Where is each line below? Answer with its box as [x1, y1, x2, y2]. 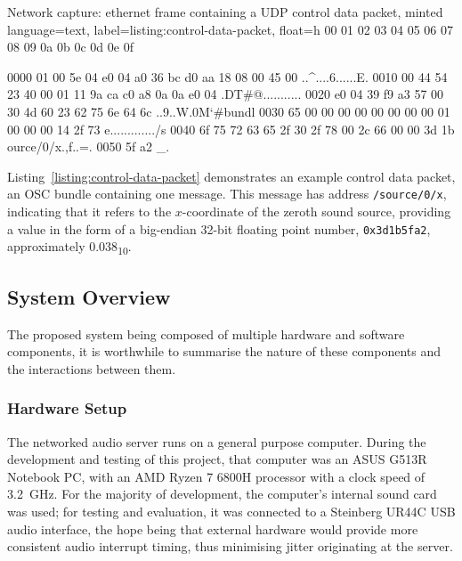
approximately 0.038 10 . [7, 237, 132, 258]
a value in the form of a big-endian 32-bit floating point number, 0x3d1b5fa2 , [7, 219, 431, 238]
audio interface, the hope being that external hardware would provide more [7, 519, 418, 538]
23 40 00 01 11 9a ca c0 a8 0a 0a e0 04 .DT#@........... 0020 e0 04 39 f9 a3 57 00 [7, 85, 444, 103]
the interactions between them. [7, 359, 176, 378]
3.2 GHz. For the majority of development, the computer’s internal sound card [7, 484, 437, 503]
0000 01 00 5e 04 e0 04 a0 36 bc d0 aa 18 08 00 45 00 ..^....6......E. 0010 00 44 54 [7, 67, 448, 85]
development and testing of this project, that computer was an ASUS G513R [7, 450, 427, 468]
